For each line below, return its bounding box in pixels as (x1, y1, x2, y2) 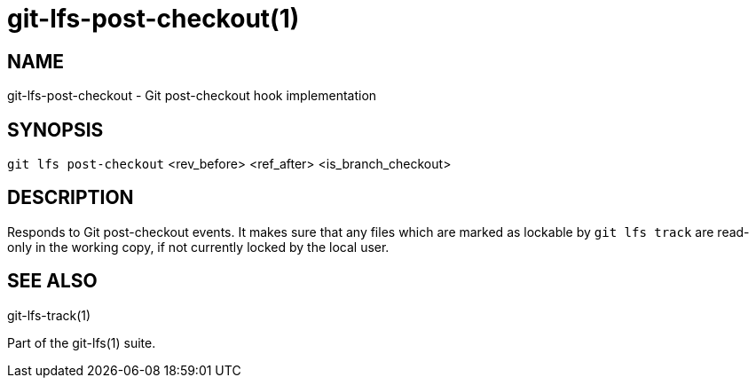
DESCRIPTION (7, 186, 134, 209)
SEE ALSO (7, 270, 98, 293)
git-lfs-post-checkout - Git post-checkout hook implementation (7, 88, 377, 104)
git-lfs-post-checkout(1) (7, 4, 300, 34)
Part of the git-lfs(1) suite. (7, 334, 156, 350)
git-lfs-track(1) (7, 307, 91, 323)
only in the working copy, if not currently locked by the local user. (7, 239, 390, 255)
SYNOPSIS (7, 118, 104, 141)
